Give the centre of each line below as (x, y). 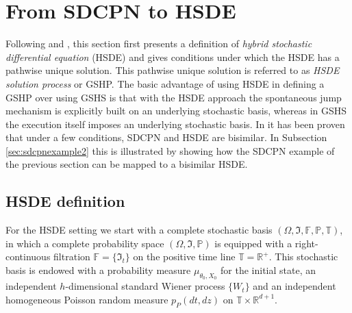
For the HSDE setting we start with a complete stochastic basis (139, 230)
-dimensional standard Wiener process (145, 286)
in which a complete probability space (85, 243)
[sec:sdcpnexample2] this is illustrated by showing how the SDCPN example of (170, 150)
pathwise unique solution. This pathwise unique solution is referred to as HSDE (173, 70)
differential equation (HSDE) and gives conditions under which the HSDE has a (173, 57)
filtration (72, 256)
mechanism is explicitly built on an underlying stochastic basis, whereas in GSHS (176, 111)
